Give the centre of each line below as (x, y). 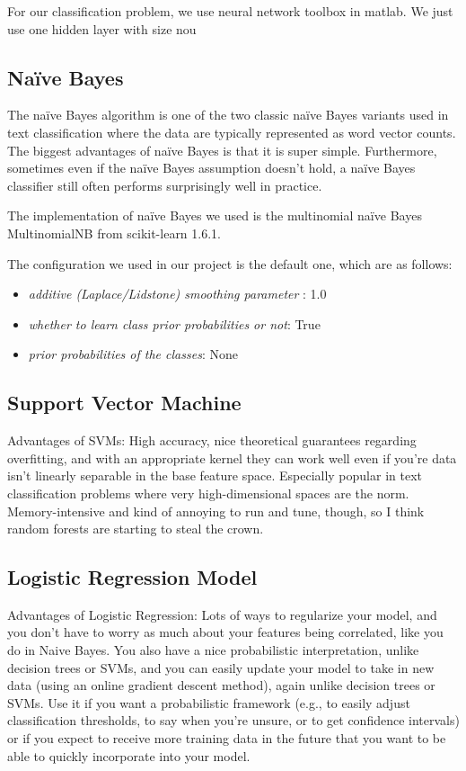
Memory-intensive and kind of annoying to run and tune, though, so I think (216, 511)
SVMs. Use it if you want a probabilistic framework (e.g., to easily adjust (209, 702)
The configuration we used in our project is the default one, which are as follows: (230, 263)
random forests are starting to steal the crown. (136, 529)
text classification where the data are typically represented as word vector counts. (232, 132)
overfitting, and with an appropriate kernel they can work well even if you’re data (232, 457)
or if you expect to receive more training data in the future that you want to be (227, 738)
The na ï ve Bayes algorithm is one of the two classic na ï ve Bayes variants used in (228, 115)
